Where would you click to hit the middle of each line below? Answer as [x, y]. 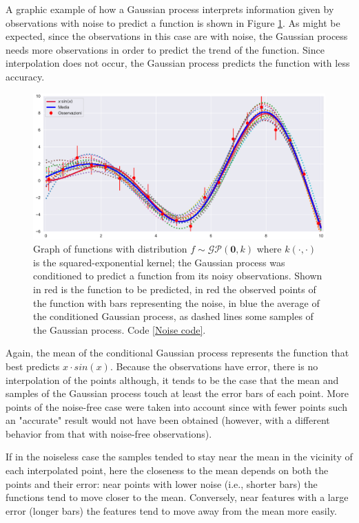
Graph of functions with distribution [110, 249]
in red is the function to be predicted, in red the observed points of [175, 289]
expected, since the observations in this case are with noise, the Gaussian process [177, 36]
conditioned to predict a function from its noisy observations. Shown [178, 276]
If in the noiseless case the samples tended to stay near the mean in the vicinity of [179, 457]
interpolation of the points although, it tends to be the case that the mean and [172, 380]
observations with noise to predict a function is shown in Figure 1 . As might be [173, 22]
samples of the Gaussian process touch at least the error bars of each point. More [177, 393]
